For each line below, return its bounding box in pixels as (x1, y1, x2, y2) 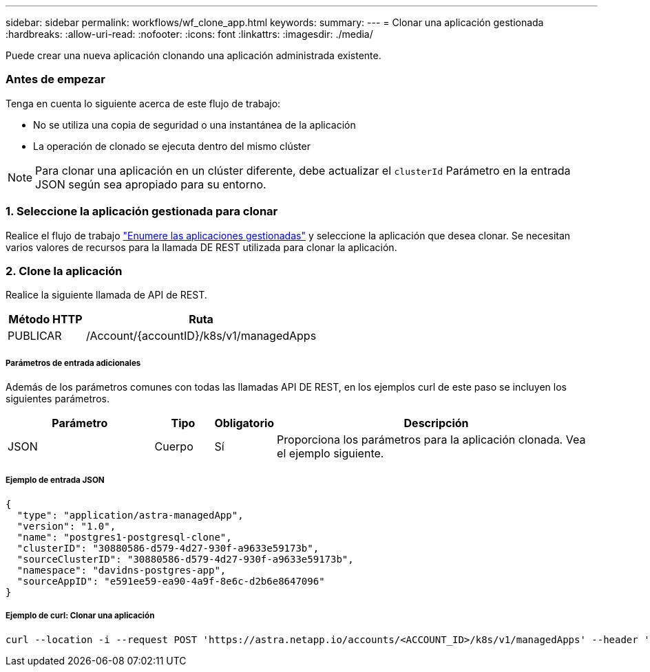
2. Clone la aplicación (6, 263, 123, 278)
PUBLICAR (8, 329, 62, 343)
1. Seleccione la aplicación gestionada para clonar (6, 204, 278, 219)
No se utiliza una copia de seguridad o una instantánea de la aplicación (33, 118, 356, 131)
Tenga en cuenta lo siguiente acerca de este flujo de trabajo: (6, 97, 281, 109)
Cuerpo (154, 440, 193, 454)
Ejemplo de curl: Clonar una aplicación (6, 611, 155, 621)
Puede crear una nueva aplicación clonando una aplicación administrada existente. (6, 50, 381, 61)
